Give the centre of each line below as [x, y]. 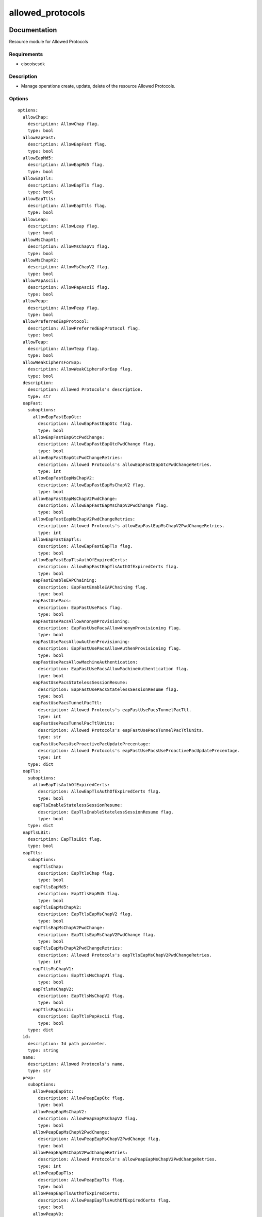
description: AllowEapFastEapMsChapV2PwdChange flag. [103, 505]
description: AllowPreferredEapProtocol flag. [84, 328]
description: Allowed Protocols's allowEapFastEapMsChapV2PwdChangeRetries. [131, 526]
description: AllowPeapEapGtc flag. [82, 1098]
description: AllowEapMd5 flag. [66, 165]
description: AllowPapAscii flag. [69, 287]
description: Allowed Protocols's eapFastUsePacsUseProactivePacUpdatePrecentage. [139, 751]
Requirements [26, 54]
